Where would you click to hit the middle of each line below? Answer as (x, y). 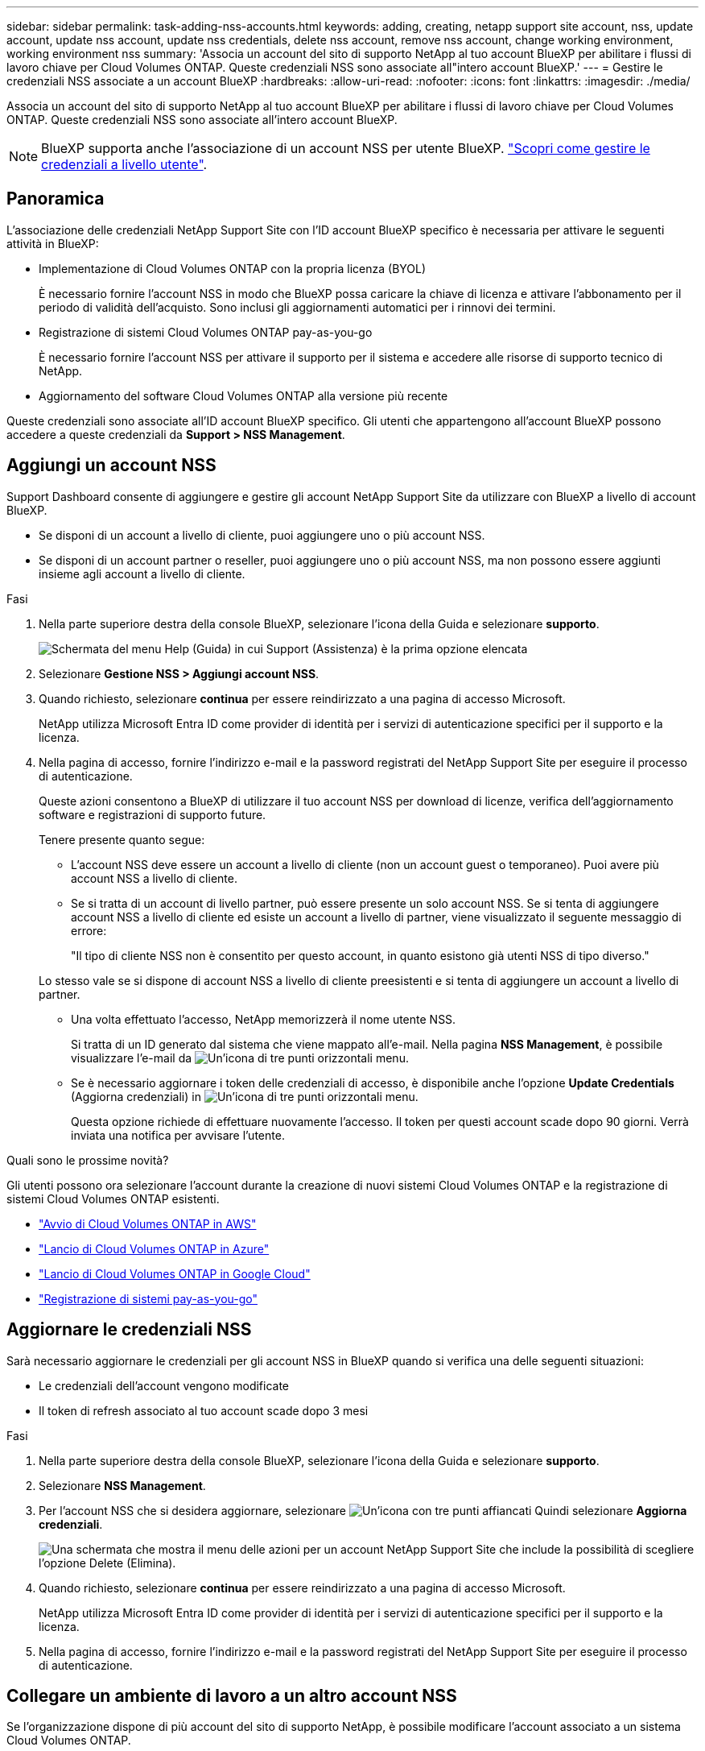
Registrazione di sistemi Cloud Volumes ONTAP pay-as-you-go (206, 332)
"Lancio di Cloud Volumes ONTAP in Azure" (154, 1248)
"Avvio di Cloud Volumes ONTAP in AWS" (148, 1223)
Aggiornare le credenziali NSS (129, 1330)
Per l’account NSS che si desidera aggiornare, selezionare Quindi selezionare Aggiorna (363, 1510)
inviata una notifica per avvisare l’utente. (178, 1135)
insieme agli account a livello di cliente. (142, 573)
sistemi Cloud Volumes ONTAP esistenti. (113, 1198)
